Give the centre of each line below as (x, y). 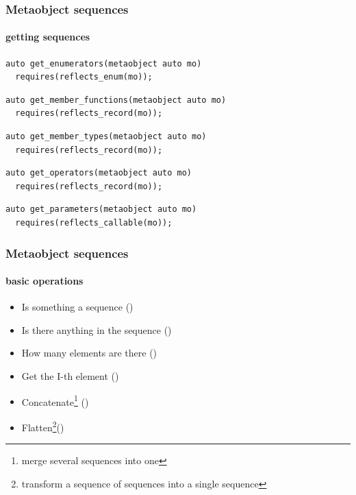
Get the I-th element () (70, 376)
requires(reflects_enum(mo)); (84, 77)
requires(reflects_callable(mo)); (94, 222)
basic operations (44, 281)
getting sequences (48, 37)
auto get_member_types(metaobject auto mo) (106, 137)
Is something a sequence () (77, 307)
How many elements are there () (89, 353)
